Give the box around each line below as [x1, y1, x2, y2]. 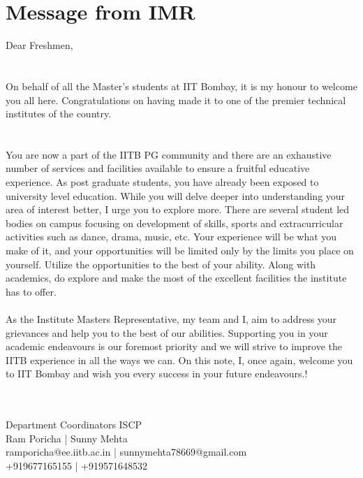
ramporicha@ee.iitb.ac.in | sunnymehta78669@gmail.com [6, 444, 247, 459]
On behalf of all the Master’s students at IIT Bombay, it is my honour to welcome [6, 78, 357, 93]
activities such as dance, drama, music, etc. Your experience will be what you [6, 229, 337, 244]
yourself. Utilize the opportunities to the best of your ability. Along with [6, 256, 316, 271]
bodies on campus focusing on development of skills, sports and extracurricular [6, 215, 343, 230]
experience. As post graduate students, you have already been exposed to [6, 175, 319, 189]
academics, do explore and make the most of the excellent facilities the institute [6, 270, 347, 285]
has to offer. [6, 284, 57, 298]
